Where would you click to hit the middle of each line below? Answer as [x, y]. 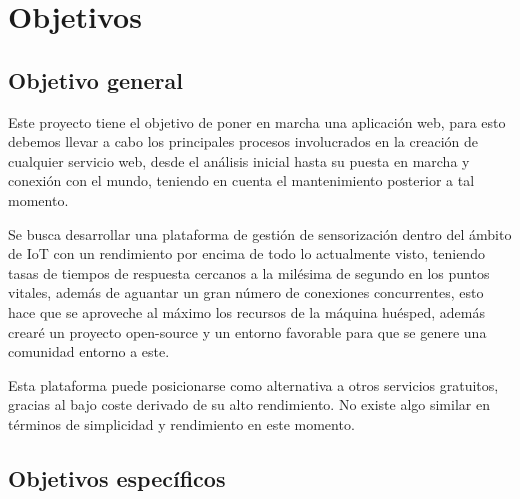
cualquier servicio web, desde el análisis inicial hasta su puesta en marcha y [239, 160]
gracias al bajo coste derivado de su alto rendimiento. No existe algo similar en [249, 404]
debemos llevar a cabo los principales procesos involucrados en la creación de [243, 141]
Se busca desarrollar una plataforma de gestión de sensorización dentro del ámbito [260, 233]
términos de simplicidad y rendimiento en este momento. [181, 423]
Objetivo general [95, 79]
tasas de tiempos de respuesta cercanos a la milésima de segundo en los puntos [249, 272]
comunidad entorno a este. [89, 351]
